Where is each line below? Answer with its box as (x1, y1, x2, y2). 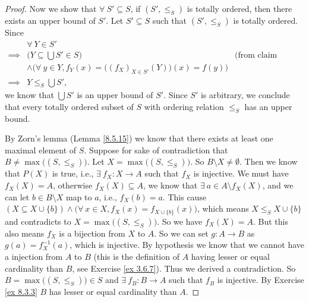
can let (5, 190, 30, 203)
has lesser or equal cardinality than (49, 285, 177, 298)
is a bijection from (59, 227, 125, 239)
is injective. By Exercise (217, 273, 304, 286)
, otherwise (53, 179, 93, 191)
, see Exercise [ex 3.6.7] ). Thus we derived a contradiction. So (72, 262, 296, 274)
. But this (253, 215, 288, 227)
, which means (197, 202, 249, 215)
